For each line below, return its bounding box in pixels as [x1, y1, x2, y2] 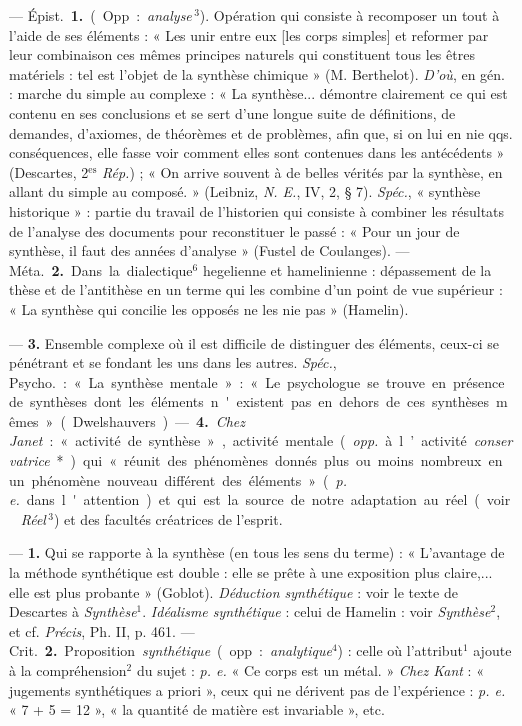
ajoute [473, 640, 512, 661]
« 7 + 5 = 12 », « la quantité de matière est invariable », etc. [9, 699, 385, 720]
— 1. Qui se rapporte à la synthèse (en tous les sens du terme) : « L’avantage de [9, 542, 505, 563]
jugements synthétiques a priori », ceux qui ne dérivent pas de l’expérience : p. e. [9, 679, 506, 700]
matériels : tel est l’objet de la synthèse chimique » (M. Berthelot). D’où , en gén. [9, 63, 505, 84]
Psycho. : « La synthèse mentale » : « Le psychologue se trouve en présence [9, 371, 505, 392]
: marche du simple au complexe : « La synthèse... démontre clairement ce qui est [9, 83, 508, 104]
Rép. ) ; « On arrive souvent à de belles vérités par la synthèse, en [101, 161, 503, 182]
